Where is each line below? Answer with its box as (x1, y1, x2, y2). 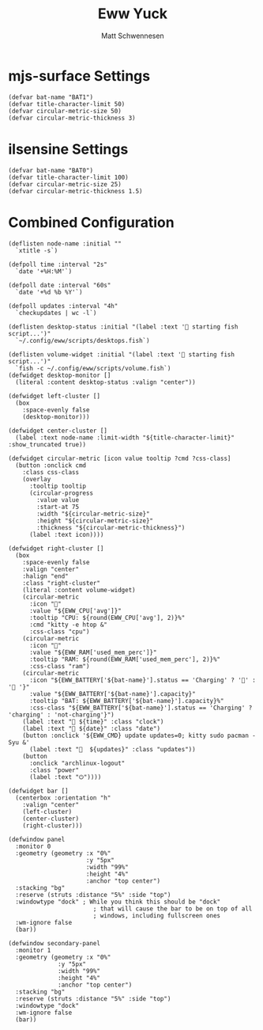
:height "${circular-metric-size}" (36, 516, 154, 525)
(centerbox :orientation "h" (15, 793, 111, 802)
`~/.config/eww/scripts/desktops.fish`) (15, 336, 150, 344)
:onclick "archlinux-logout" (28, 759, 126, 767)
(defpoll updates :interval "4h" (8, 302, 118, 310)
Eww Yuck (97, 5, 168, 23)
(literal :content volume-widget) (22, 586, 136, 594)
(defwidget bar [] (8, 787, 69, 795)
